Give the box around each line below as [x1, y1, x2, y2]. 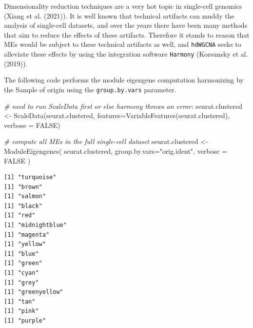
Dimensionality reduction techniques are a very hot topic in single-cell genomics [4, 1, 242, 11]
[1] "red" [4, 212, 36, 219]
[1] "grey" [4, 279, 39, 286]
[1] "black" [4, 202, 42, 209]
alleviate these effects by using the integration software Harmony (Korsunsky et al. [4, 49, 248, 59]
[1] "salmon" [4, 193, 46, 200]
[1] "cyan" [4, 269, 39, 277]
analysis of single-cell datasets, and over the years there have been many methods [4, 20, 248, 30]
